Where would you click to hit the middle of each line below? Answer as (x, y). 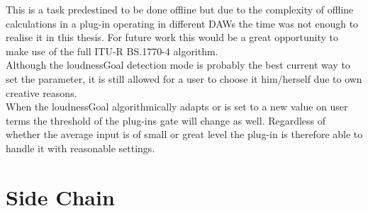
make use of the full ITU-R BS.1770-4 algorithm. (112, 51)
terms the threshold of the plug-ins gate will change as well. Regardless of (166, 120)
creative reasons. (41, 92)
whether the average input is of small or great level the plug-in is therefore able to (184, 134)
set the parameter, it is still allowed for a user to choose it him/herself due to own (184, 78)
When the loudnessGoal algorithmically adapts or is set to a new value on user (177, 107)
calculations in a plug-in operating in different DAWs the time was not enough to (182, 23)
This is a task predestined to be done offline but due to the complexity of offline (180, 9)
